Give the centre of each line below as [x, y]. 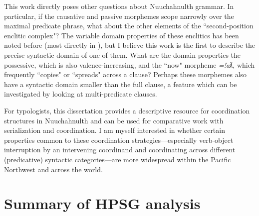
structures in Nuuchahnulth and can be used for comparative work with [114, 120]
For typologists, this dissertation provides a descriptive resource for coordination [127, 110]
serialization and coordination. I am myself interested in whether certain [115, 130]
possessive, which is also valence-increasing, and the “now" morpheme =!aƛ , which [129, 64]
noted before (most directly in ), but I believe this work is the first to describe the [130, 45]
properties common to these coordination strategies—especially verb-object [119, 140]
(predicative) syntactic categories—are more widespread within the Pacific [118, 159]
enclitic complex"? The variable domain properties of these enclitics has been [122, 35]
